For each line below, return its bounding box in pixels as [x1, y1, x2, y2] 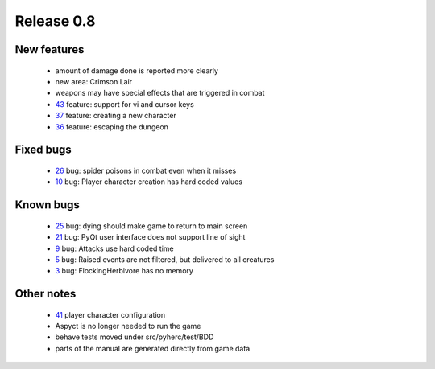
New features [14, 43, 85, 56]
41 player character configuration [55, 310, 165, 319]
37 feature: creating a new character [55, 111, 176, 121]
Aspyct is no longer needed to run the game [55, 322, 201, 331]
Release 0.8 [14, 12, 96, 30]
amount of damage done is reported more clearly [55, 65, 219, 76]
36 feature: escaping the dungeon [55, 121, 169, 132]
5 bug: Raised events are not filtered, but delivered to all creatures [55, 254, 275, 264]
